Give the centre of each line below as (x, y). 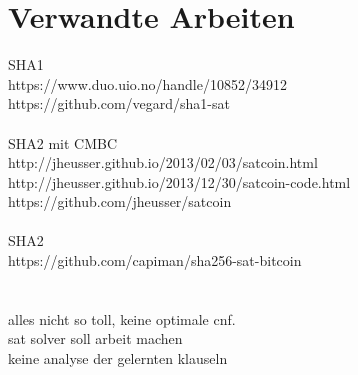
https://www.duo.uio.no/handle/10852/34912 (147, 83)
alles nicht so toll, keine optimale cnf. (122, 318)
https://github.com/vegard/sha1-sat (119, 103)
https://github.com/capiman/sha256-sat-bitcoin (155, 260)
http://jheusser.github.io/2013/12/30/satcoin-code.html (179, 181)
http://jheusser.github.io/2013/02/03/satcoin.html (163, 162)
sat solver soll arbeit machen (95, 338)
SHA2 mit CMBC (63, 142)
